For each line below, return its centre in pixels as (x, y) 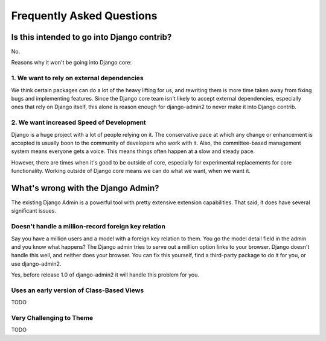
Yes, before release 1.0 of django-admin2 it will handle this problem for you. (105, 275)
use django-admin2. (36, 264)
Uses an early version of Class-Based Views (78, 290)
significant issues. (34, 211)
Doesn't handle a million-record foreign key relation (88, 227)
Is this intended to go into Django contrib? (91, 37)
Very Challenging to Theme (52, 318)
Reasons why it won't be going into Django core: (72, 63)
